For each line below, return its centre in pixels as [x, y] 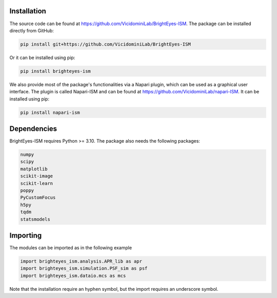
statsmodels [35, 219]
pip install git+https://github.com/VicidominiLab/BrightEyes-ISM [105, 44]
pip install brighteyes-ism [55, 71]
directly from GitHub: [32, 30]
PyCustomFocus [38, 198]
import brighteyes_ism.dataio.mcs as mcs [73, 275]
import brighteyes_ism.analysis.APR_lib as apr [81, 261]
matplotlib [34, 169]
